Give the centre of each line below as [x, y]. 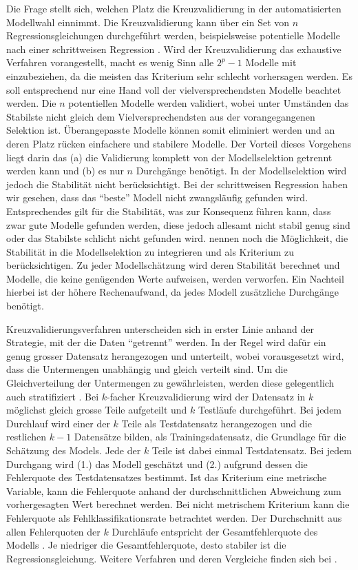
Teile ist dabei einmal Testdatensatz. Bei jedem [252, 450]
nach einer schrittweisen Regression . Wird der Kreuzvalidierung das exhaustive [174, 49]
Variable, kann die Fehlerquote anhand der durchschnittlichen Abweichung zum [174, 490]
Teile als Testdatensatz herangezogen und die [217, 423]
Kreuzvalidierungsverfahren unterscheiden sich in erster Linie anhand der [160, 328]
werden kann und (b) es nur [65, 171]
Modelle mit [271, 62]
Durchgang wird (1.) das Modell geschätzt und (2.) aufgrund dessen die [157, 464]
